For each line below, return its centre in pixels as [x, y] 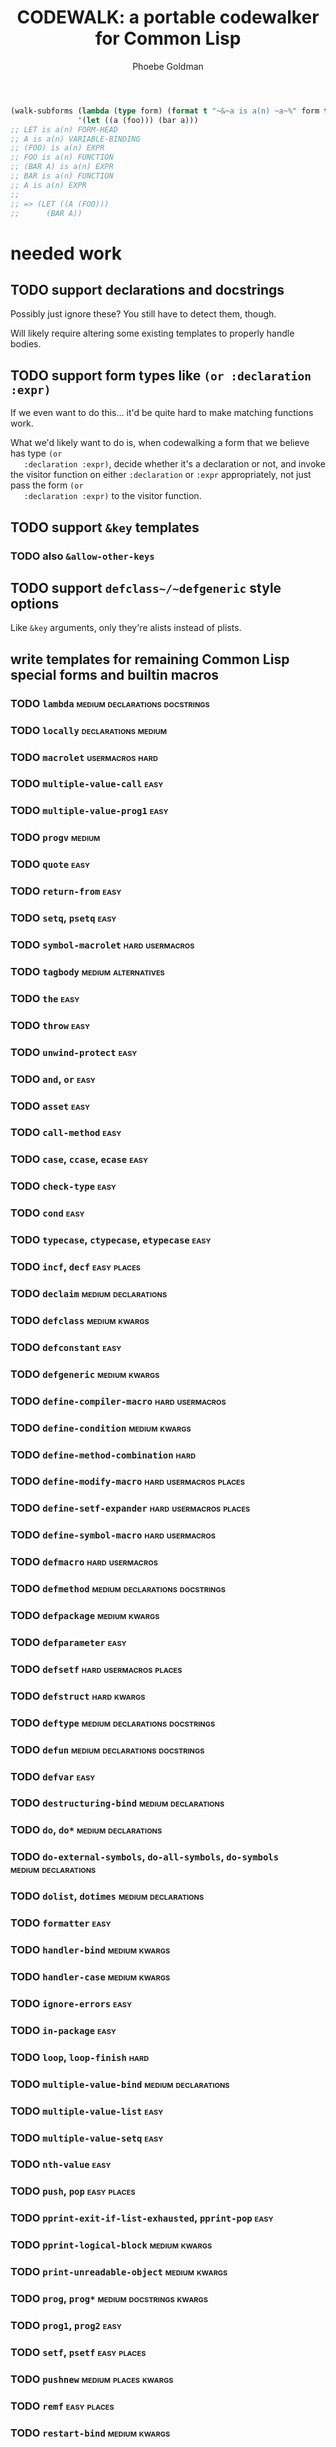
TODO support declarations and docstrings [147, 290]
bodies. [26, 344]
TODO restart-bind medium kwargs [90, 2433]
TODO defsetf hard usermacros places [96, 1669]
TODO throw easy [50, 1025]
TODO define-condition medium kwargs [101, 1428]
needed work [66, 253]
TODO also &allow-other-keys [82, 556]
